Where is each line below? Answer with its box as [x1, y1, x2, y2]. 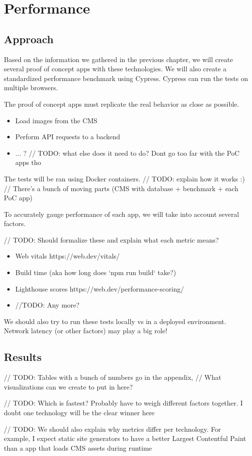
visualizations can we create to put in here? [4, 381, 133, 391]
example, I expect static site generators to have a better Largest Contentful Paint [4, 433, 246, 443]
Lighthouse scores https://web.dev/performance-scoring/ [15, 283, 184, 293]
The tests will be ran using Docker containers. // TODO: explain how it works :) [4, 173, 245, 183]
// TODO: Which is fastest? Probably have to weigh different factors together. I [4, 398, 243, 408]
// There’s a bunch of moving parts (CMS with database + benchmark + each [4, 183, 238, 193]
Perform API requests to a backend [15, 131, 120, 142]
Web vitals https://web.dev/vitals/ [15, 251, 120, 261]
